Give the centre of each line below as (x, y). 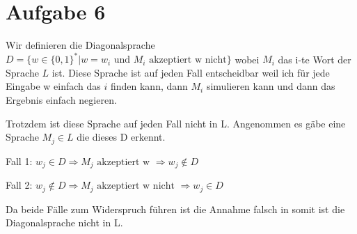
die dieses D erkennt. (121, 137)
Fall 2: (19, 185)
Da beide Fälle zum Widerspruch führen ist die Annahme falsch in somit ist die (175, 209)
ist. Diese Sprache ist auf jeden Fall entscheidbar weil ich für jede (191, 72)
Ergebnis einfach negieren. (61, 100)
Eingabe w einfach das (53, 86)
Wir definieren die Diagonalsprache (80, 45)
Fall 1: (19, 161)
